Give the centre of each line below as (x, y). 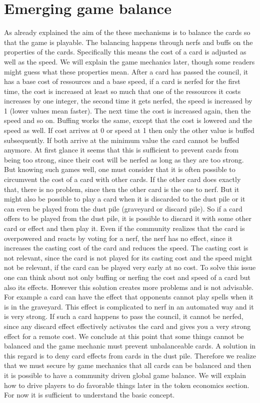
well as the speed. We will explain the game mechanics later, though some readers (129, 61)
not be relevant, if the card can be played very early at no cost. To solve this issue (130, 267)
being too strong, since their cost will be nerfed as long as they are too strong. (124, 159)
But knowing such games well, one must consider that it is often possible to (120, 169)
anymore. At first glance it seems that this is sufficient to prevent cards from (121, 150)
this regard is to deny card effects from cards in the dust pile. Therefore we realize (130, 355)
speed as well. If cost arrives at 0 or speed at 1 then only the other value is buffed (129, 130)
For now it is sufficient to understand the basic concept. (89, 395)
